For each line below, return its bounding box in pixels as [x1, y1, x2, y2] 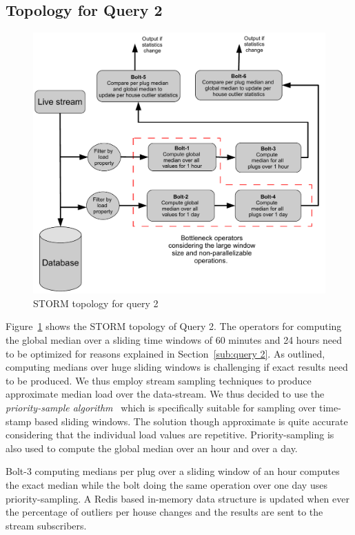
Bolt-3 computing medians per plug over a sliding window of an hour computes [6, 464, 340, 478]
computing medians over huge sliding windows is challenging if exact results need [6, 360, 348, 374]
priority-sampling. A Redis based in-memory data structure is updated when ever [6, 491, 349, 505]
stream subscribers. [6, 518, 87, 532]
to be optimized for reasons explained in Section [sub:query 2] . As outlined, [6, 346, 325, 360]
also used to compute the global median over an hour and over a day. [6, 440, 298, 455]
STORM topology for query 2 [33, 295, 159, 310]
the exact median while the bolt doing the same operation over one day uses [6, 477, 327, 492]
